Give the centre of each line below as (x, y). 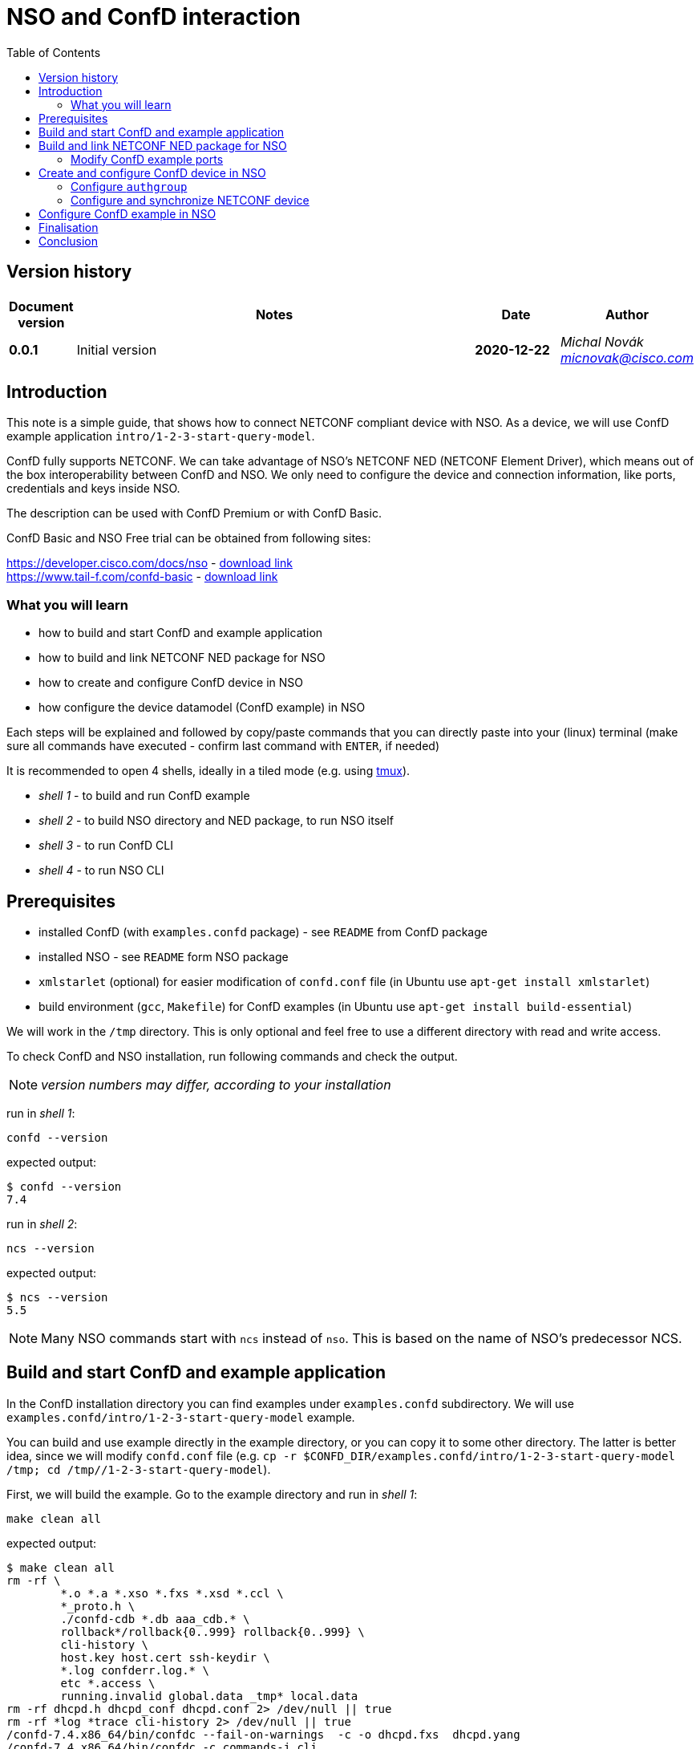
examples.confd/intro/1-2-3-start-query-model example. (181, 1417)
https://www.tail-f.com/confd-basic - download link (142, 577)
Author (627, 314)
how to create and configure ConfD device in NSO (171, 683)
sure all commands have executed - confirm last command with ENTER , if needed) (223, 746)
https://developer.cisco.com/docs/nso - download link (150, 563)
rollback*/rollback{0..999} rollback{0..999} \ (212, 1631)
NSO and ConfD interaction (154, 17)
